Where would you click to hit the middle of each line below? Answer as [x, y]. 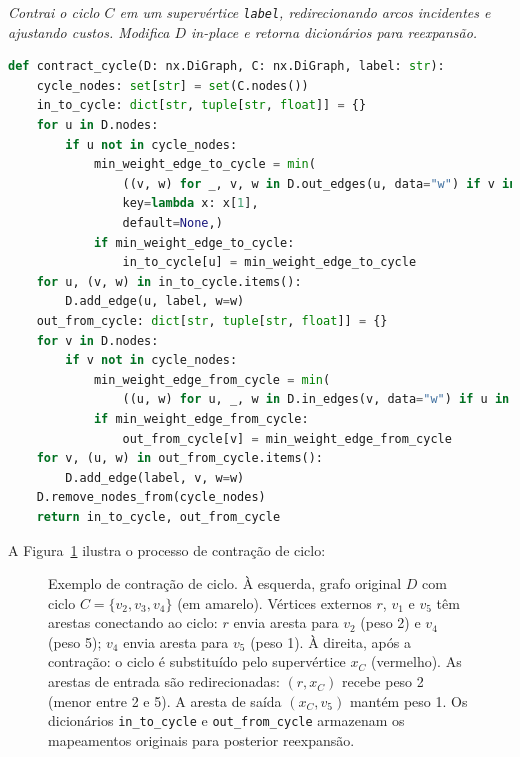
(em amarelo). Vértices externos [274, 602]
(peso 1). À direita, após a [330, 641]
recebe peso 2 [383, 681]
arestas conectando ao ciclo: [133, 622]
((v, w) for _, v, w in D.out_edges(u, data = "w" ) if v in [319, 183]
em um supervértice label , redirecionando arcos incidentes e [305, 12]
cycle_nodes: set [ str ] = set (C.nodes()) [172, 85]
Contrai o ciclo [54, 12]
